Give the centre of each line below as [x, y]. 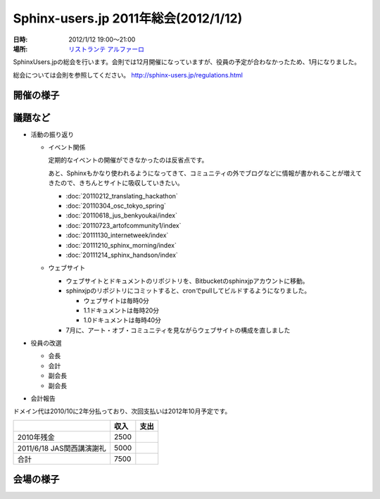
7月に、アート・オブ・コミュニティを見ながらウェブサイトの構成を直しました [178, 330]
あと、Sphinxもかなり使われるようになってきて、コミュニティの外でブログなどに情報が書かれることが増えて [205, 173]
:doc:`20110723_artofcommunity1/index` [123, 225]
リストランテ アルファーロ [106, 49]
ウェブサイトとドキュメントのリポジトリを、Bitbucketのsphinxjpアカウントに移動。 [187, 281]
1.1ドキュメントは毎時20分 [121, 310]
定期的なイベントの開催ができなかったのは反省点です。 [128, 160]
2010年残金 [36, 437]
